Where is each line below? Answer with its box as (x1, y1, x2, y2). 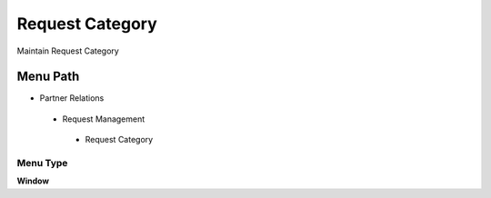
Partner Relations (39, 93, 105, 104)
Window (16, 175, 50, 186)
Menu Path (16, 69, 80, 84)
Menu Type (16, 157, 68, 169)
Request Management (62, 114, 145, 124)
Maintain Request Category (16, 45, 120, 56)
